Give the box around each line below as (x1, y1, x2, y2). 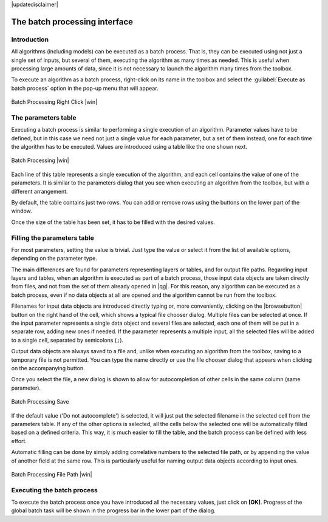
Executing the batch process (11, 486, 98, 494)
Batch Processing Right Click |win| (11, 98, 98, 106)
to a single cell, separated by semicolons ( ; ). (11, 336, 124, 344)
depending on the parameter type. (11, 255, 97, 262)
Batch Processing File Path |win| (11, 470, 92, 478)
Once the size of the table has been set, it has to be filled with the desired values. (11, 219, 215, 226)
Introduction (11, 35, 49, 44)
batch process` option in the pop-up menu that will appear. (11, 84, 159, 92)
